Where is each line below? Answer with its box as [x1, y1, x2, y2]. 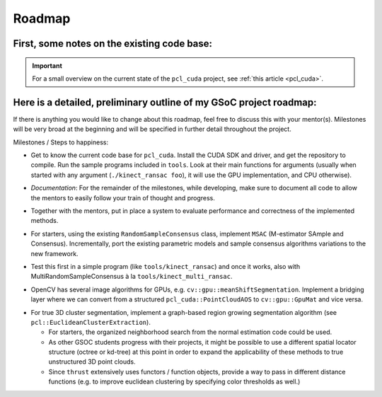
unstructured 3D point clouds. [48, 357, 136, 366]
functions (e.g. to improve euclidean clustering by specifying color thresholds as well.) [48, 377, 301, 386]
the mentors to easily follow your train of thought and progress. [30, 193, 216, 202]
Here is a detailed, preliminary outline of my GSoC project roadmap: [13, 96, 317, 108]
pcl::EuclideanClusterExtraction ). [30, 318, 151, 326]
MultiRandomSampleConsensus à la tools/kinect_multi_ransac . [30, 272, 233, 281]
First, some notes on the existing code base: [13, 38, 212, 50]
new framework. [30, 249, 79, 258]
